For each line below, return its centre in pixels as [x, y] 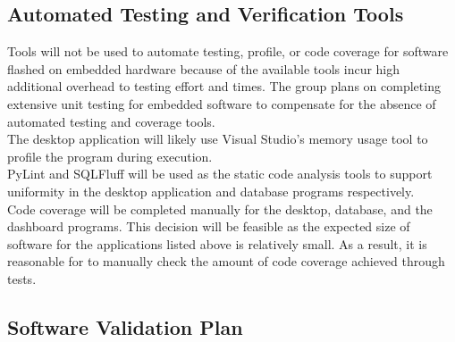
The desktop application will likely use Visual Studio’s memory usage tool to [218, 139]
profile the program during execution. [110, 156]
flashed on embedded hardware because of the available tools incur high [204, 68]
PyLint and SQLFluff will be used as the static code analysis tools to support [220, 174]
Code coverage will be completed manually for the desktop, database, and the [220, 209]
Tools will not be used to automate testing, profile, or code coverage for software [228, 51]
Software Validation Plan [125, 326]
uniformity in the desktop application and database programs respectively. [211, 191]
